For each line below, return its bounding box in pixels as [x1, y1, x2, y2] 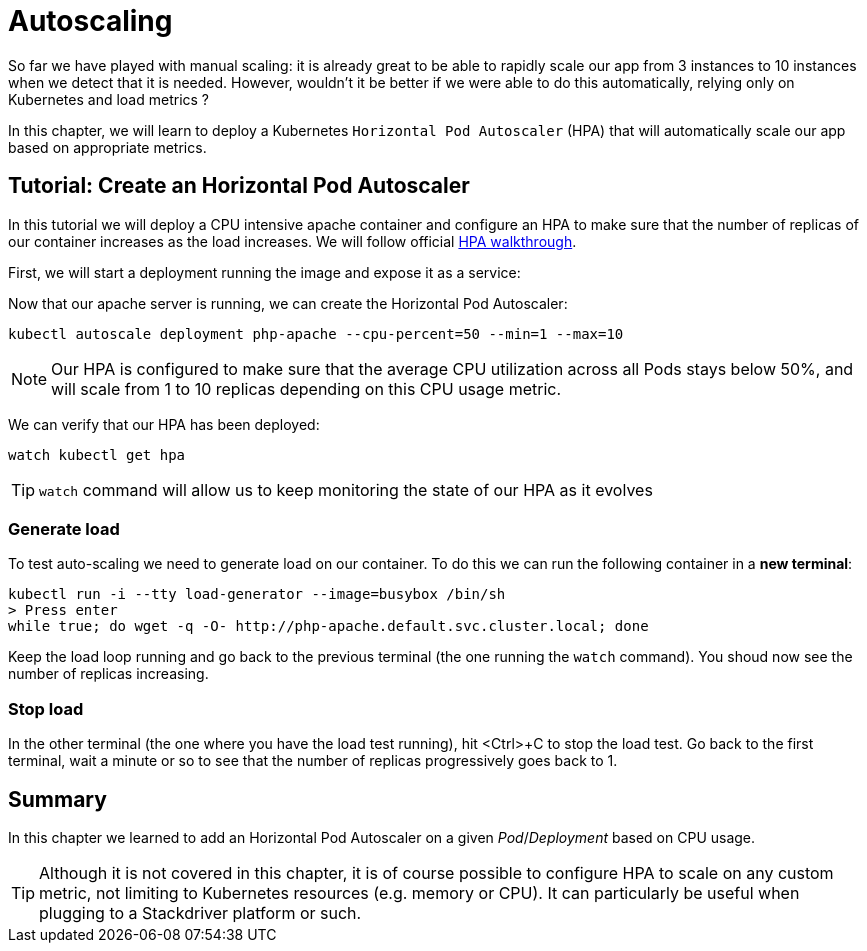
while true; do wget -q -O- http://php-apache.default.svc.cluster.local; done [8, 618, 649, 635]
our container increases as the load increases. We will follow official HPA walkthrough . [8, 232, 577, 250]
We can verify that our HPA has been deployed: [8, 415, 320, 433]
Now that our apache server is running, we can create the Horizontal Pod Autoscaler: [8, 294, 568, 312]
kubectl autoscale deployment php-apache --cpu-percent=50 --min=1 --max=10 [8, 325, 624, 342]
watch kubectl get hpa [8, 446, 186, 463]
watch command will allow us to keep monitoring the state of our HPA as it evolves [39, 479, 653, 500]
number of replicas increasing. [8, 665, 209, 683]
